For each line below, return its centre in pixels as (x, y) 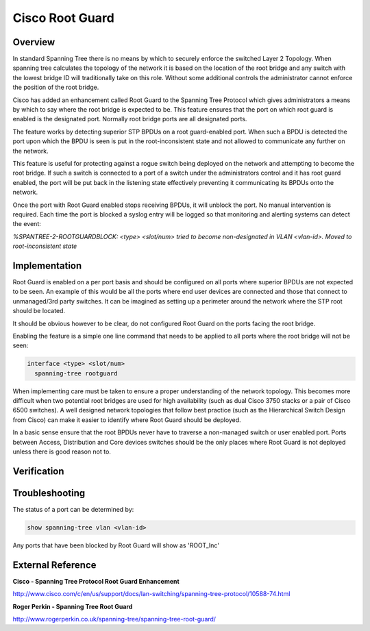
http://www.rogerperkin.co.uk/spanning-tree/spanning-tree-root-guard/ (114, 619)
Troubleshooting (49, 493)
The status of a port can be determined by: (73, 509)
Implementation (47, 265)
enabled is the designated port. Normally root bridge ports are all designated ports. (130, 119)
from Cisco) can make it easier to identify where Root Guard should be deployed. (127, 420)
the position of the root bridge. (56, 87)
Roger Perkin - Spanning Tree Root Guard (73, 606)
